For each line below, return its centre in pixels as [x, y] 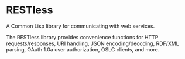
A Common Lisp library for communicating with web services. [80, 26]
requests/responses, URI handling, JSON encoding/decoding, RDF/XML [93, 43]
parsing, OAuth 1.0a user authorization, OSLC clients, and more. [83, 49]
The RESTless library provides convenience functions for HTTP [82, 37]
